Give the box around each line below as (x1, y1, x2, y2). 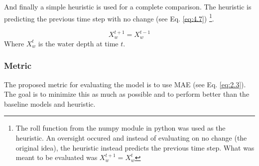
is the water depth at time (38, 38, 119, 48)
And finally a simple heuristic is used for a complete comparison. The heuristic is (4, 1, 252, 11)
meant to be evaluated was (15, 152, 98, 163)
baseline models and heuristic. (4, 98, 96, 109)
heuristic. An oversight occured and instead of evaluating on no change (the (15, 132, 247, 143)
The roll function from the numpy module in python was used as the (15, 123, 226, 133)
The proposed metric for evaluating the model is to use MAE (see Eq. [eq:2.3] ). (4, 79, 246, 89)
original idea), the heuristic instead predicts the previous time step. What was (15, 142, 255, 153)
